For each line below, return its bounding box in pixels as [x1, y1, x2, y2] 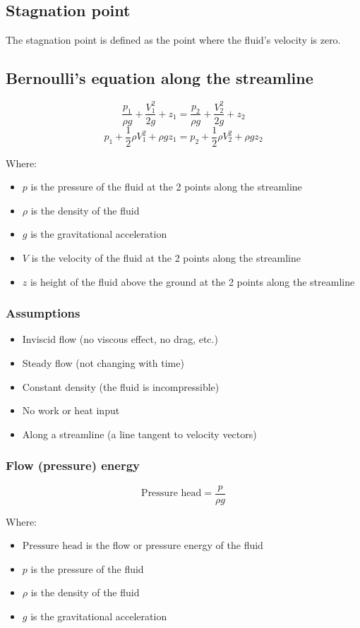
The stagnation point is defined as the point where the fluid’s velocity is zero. [6, 32, 341, 47]
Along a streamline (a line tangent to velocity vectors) [22, 426, 257, 441]
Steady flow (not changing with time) [22, 356, 184, 370]
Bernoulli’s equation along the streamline [6, 67, 313, 89]
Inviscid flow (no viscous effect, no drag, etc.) [22, 332, 218, 346]
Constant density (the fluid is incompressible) [22, 379, 220, 394]
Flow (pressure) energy [6, 457, 140, 474]
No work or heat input [22, 403, 120, 418]
